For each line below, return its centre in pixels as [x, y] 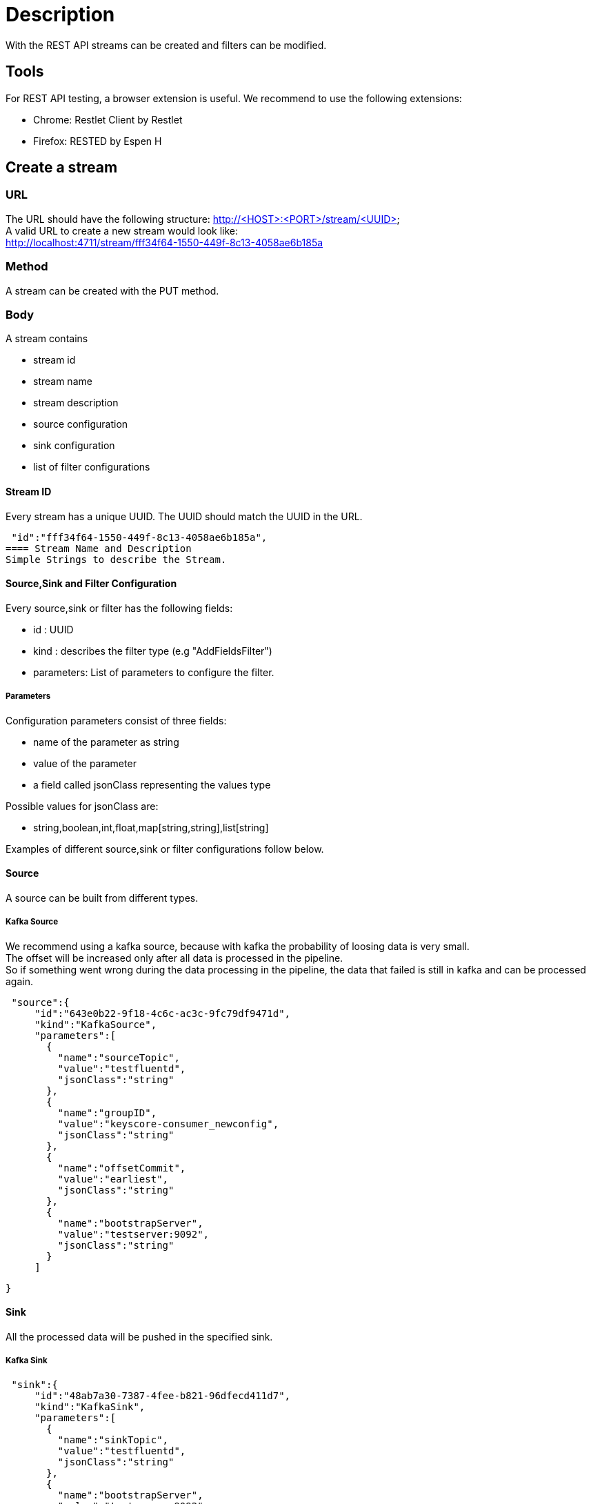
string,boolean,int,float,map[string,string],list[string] [151, 827]
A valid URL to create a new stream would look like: [122, 230]
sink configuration [74, 446]
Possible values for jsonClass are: [82, 806]
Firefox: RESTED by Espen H [98, 141]
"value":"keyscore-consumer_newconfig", [168, 1124]
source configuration [81, 424]
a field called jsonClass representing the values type [152, 784]
